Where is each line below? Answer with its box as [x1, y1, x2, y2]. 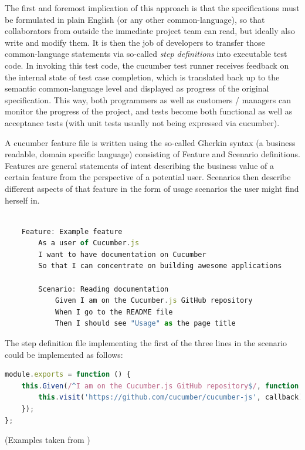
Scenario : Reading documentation [38, 285, 169, 293]
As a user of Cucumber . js [38, 239, 140, 248]
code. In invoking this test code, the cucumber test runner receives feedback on [5, 59, 289, 71]
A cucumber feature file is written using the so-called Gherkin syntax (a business [5, 136, 296, 148]
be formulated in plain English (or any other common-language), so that [5, 13, 265, 25]
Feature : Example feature [21, 227, 123, 236]
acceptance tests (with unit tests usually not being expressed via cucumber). [5, 116, 280, 128]
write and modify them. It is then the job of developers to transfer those [5, 36, 265, 48]
